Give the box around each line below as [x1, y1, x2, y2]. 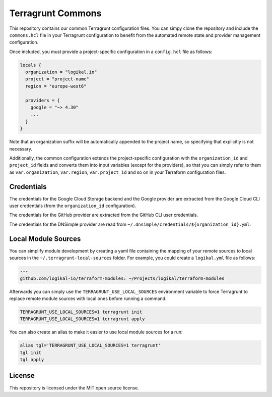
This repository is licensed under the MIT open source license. [9, 384, 140, 391]
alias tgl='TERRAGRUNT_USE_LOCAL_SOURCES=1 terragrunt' [20, 342, 161, 349]
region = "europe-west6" [25, 83, 87, 89]
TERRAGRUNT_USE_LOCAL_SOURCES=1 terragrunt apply [20, 316, 145, 322]
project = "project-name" [25, 76, 89, 82]
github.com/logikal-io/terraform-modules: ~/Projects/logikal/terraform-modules [20, 275, 225, 281]
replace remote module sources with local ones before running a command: [9, 295, 167, 302]
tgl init [20, 350, 42, 356]
